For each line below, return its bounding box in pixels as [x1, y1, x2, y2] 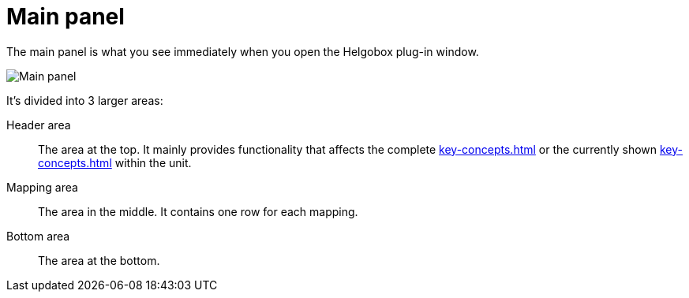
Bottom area [6, 229, 70, 243]
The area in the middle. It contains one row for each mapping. [38, 204, 358, 218]
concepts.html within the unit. [38, 155, 192, 169]
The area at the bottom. [38, 253, 160, 267]
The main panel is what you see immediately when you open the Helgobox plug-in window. [6, 44, 479, 58]
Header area [6, 117, 71, 132]
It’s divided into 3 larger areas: [6, 93, 163, 107]
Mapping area [6, 180, 78, 194]
